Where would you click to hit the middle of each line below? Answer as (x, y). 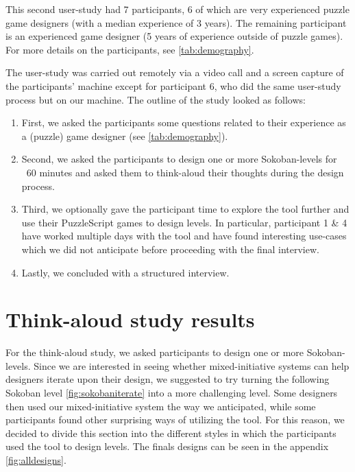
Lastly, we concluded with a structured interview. (125, 272)
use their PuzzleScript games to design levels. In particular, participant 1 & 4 (184, 222)
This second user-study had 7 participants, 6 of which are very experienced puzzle (177, 9)
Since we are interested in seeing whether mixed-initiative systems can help (192, 365)
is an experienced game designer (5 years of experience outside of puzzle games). (174, 36)
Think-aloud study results (130, 319)
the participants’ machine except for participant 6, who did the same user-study (173, 85)
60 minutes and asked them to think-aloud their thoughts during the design (185, 172)
